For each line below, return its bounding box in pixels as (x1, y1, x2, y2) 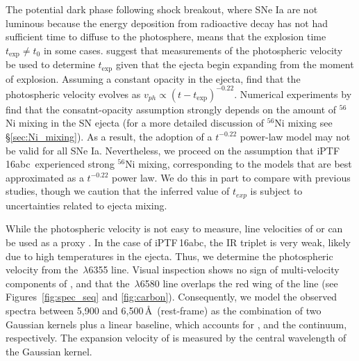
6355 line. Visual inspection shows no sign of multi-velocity (88, 262, 340, 277)
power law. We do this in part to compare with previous (112, 170, 351, 184)
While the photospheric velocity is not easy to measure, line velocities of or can (6, 221, 343, 236)
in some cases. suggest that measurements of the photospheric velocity (43, 42, 343, 57)
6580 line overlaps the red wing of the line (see (140, 275, 338, 290)
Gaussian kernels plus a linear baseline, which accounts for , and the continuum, (6, 316, 347, 331)
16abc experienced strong (6, 157, 115, 171)
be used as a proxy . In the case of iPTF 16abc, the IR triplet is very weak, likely (6, 234, 351, 249)
